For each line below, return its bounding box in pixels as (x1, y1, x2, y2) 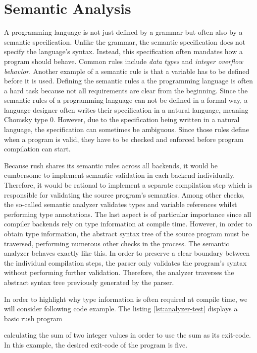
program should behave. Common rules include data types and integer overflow (4, 56, 243, 66)
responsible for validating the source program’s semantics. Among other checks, (4, 189, 245, 200)
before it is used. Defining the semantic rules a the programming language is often (4, 75, 253, 86)
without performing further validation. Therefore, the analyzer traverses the (4, 267, 234, 278)
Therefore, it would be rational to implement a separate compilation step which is (4, 180, 253, 190)
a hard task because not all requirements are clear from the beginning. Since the (4, 85, 248, 95)
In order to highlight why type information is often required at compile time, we (4, 293, 248, 304)
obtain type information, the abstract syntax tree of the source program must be (4, 228, 249, 238)
